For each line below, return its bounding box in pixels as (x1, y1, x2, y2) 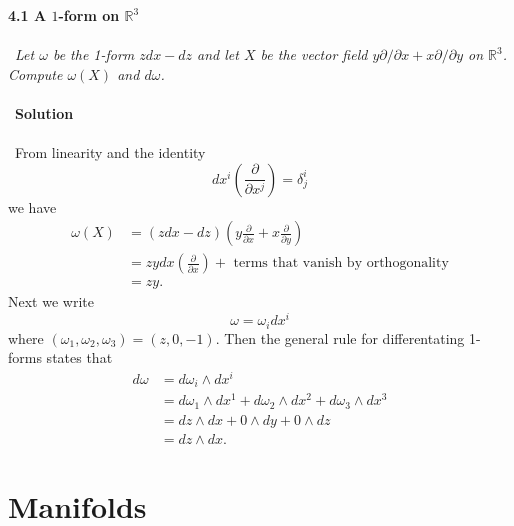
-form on (58, 5, 120, 25)
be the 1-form (52, 44, 135, 65)
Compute (8, 63, 63, 84)
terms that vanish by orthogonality (233, 256, 449, 271)
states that (46, 347, 113, 368)
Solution (15, 102, 74, 123)
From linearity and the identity (14, 142, 206, 163)
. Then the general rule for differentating (215, 327, 465, 348)
